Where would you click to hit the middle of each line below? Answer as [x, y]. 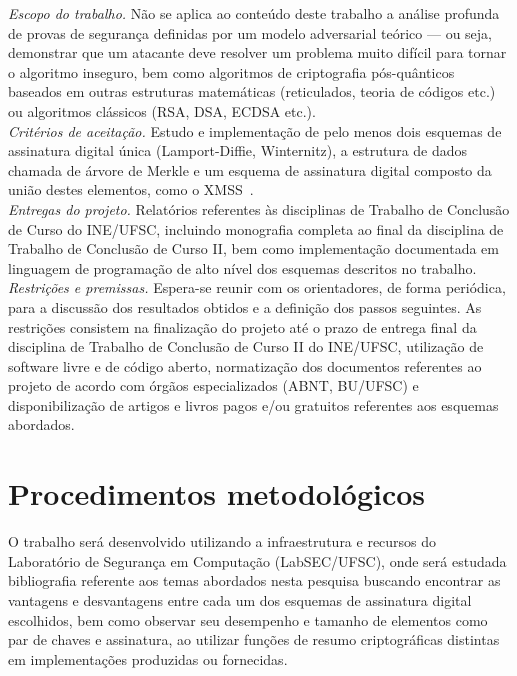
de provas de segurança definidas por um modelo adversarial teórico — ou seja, [250, 32]
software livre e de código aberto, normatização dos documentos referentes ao [245, 365]
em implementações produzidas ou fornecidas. [148, 658]
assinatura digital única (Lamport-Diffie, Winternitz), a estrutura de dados [238, 150]
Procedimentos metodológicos [217, 493]
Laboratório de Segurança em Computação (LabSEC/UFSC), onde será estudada [257, 560]
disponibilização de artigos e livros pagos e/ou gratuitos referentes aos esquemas [253, 404]
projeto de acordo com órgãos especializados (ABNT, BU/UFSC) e [213, 385]
